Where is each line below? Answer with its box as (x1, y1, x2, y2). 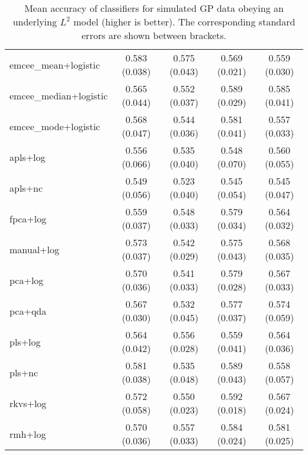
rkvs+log (9, 396, 47, 410)
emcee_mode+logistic (9, 119, 100, 133)
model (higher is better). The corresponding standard (73, 15, 296, 28)
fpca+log (9, 211, 47, 225)
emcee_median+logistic (9, 88, 108, 102)
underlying (12, 15, 57, 28)
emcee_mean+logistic (9, 57, 100, 72)
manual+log (9, 242, 60, 256)
